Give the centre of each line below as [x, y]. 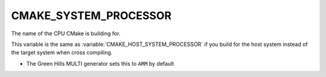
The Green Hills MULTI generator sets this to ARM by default [100, 63]
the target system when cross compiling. [62, 53]
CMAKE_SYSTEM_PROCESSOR [91, 16]
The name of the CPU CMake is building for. [66, 33]
